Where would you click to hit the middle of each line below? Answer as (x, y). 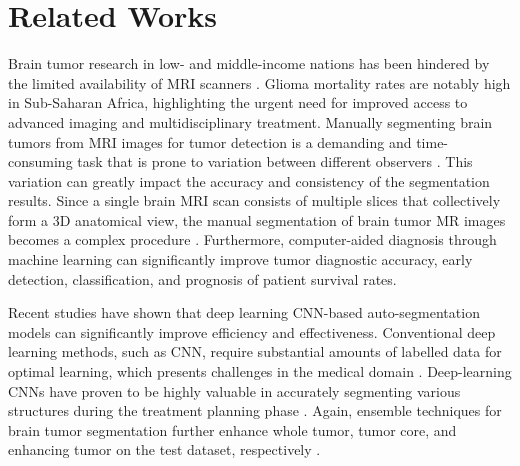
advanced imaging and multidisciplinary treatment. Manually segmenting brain (250, 121)
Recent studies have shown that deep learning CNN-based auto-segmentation (244, 312)
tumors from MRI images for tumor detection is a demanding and (210, 141)
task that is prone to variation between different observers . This (275, 161)
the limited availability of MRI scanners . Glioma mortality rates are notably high (259, 82)
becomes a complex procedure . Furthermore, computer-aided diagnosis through (252, 239)
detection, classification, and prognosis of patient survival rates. (202, 278)
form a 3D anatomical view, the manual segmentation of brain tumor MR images (257, 219)
